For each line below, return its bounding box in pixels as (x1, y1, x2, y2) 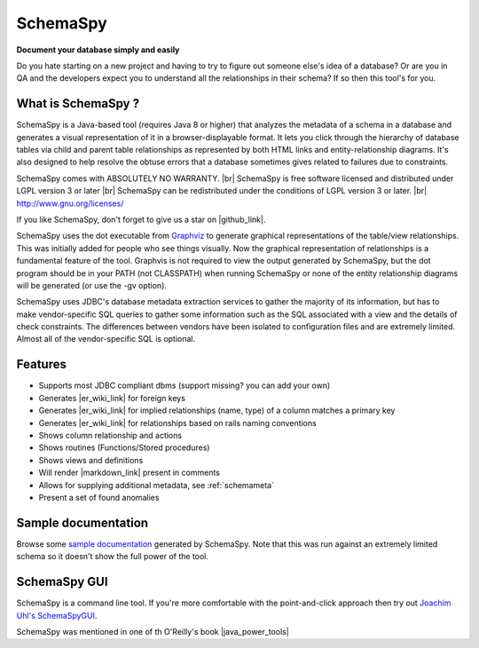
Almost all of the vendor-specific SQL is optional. (16, 334, 195, 344)
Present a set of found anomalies (38, 492, 160, 502)
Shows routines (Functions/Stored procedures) (38, 442, 210, 453)
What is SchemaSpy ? (16, 96, 140, 111)
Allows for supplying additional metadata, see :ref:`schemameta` (38, 479, 275, 490)
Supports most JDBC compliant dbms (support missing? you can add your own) (38, 380, 331, 391)
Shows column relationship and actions (38, 430, 182, 440)
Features (16, 357, 67, 372)
